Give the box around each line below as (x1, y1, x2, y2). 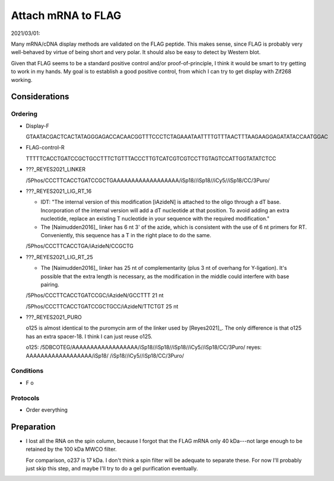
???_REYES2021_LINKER (26, 166, 86, 173)
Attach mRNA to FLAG (11, 9, 122, 22)
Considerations (11, 92, 69, 102)
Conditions (11, 367, 44, 375)
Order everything (26, 406, 68, 413)
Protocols (11, 394, 40, 402)
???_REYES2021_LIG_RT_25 (26, 253, 93, 260)
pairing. (40, 281, 59, 288)
